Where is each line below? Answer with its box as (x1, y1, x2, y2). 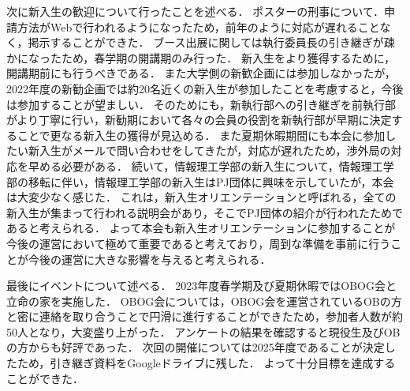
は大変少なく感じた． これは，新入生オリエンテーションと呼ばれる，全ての (6, 189, 397, 205)
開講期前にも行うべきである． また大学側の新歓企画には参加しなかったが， (6, 65, 396, 81)
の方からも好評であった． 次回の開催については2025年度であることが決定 (6, 339, 385, 355)
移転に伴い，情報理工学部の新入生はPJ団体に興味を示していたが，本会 (28, 173, 394, 190)
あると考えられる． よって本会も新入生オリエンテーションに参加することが (6, 220, 396, 236)
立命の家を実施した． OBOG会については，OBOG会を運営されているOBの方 (6, 292, 402, 309)
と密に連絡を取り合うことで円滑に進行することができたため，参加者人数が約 (6, 308, 403, 325)
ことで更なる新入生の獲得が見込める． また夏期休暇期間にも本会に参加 (17, 126, 386, 143)
